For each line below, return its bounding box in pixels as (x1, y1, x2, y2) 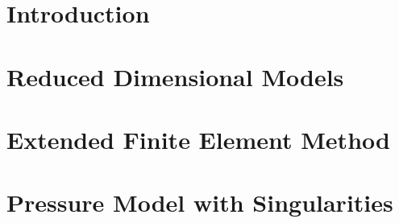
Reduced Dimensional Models (6, 60, 344, 93)
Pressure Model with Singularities (6, 186, 393, 219)
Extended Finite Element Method (6, 122, 390, 155)
